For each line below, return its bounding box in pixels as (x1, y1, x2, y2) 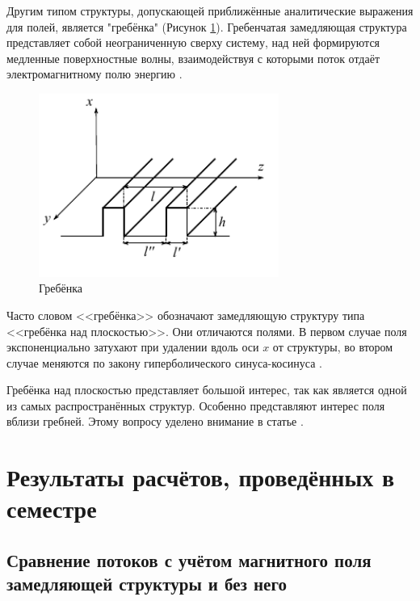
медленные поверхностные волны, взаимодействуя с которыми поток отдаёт (6, 49, 380, 66)
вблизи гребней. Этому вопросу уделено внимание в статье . (6, 413, 304, 430)
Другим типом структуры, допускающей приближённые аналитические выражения (6, 2, 414, 19)
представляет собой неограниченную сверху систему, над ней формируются (6, 34, 380, 51)
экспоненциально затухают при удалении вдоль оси (6, 338, 259, 355)
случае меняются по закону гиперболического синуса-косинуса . (6, 354, 322, 371)
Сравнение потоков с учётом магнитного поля (6, 548, 372, 573)
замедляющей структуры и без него (6, 571, 287, 596)
